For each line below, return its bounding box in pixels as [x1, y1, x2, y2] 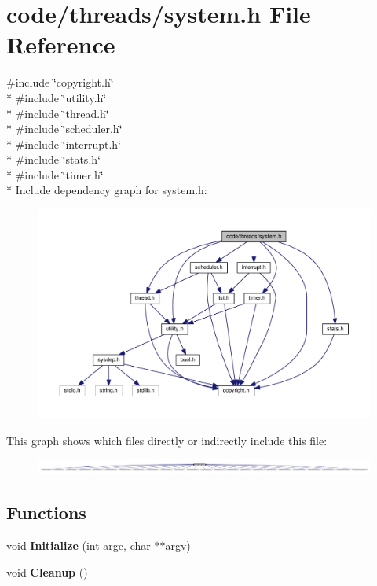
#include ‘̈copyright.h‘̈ [6, 74, 114, 90]
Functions [6, 500, 86, 525]
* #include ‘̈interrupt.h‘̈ [6, 135, 121, 152]
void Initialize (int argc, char [6, 536, 151, 553]
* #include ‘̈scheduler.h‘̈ [6, 120, 123, 137]
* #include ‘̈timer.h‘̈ [6, 166, 104, 182]
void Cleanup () [6, 563, 88, 580]
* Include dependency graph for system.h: [6, 182, 207, 198]
